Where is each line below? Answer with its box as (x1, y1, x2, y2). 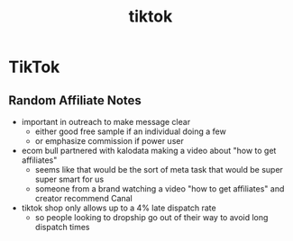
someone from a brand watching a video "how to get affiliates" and (34, 183, 285, 194)
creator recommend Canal (34, 193, 133, 203)
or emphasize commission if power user (34, 136, 184, 146)
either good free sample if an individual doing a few (34, 126, 226, 137)
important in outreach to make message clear (21, 117, 191, 127)
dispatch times (34, 222, 90, 232)
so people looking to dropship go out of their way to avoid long (34, 212, 269, 222)
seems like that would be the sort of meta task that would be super (34, 165, 283, 174)
